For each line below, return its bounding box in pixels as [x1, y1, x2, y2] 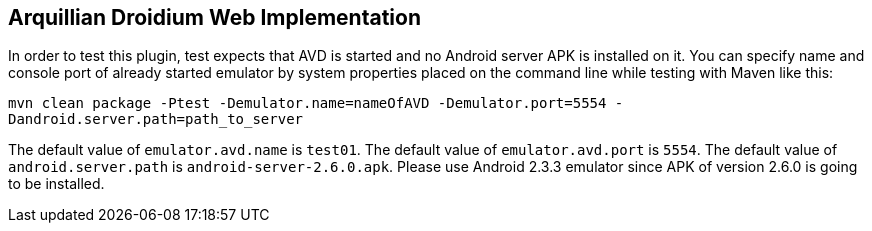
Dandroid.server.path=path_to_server [8, 111, 304, 128]
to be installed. [8, 175, 105, 193]
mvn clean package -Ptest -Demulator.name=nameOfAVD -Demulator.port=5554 [8, 95, 607, 112]
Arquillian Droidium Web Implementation [8, 5, 421, 30]
